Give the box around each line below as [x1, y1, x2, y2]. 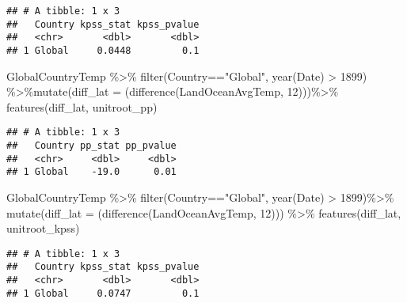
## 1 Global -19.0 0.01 [6, 166, 177, 178]
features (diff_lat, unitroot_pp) [6, 98, 158, 115]
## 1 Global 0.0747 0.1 [6, 287, 200, 299]
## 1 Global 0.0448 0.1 [6, 44, 200, 56]
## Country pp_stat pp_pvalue [6, 140, 177, 152]
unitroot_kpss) [6, 220, 80, 237]
